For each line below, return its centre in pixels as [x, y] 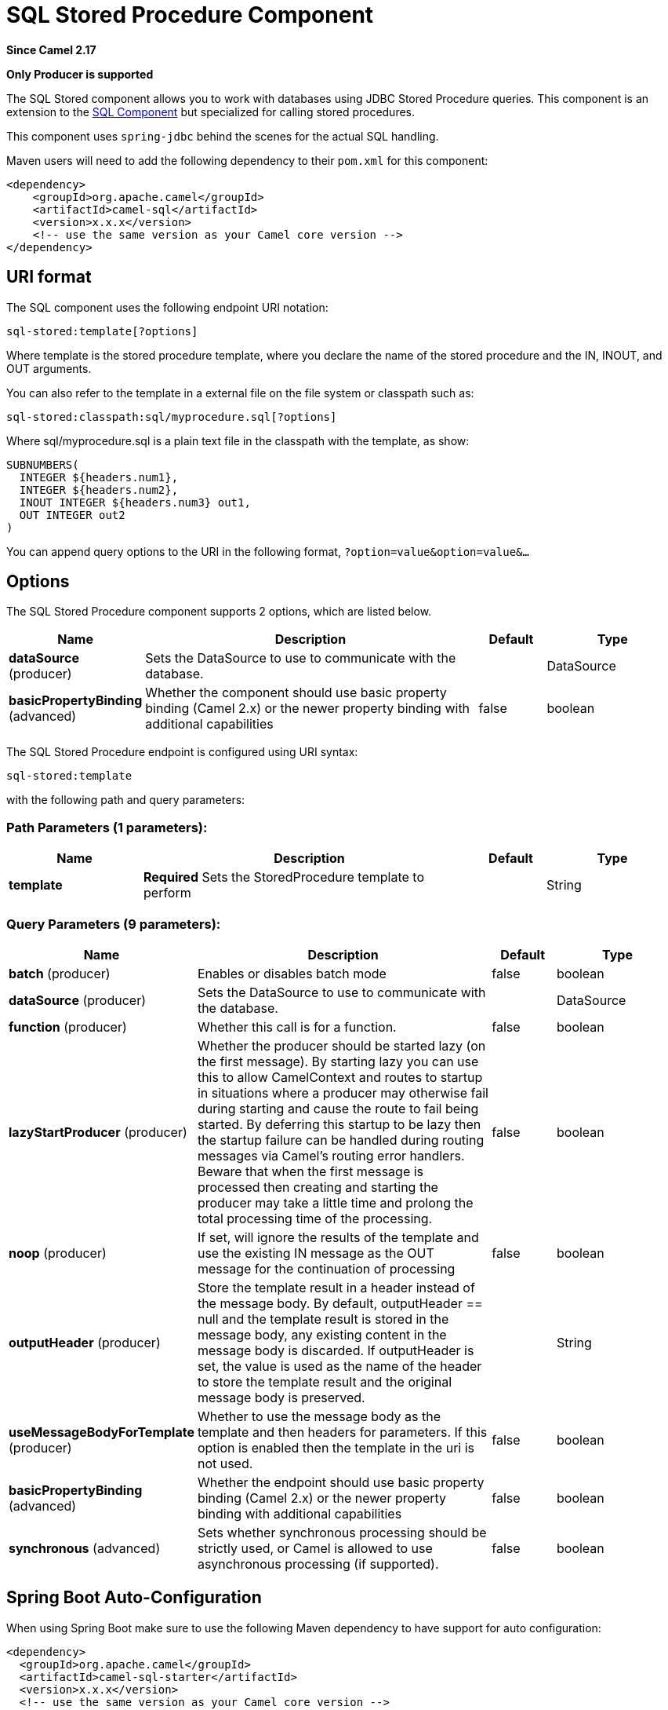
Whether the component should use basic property [296, 693]
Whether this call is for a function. [297, 1027]
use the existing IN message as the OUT [316, 1253]
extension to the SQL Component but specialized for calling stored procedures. [211, 111]
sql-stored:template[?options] [102, 331]
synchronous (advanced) [85, 1548]
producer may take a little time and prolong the [335, 1202]
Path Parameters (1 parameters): [107, 827]
